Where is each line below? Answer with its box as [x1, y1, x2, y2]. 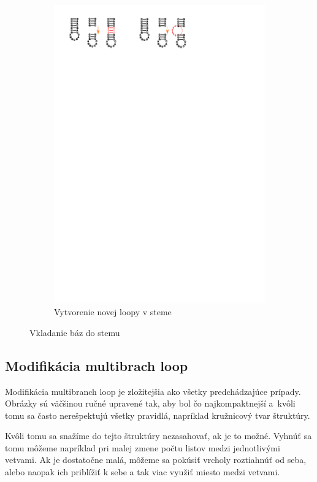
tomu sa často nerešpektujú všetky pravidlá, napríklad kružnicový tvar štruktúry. [5, 408, 310, 421]
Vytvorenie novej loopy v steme [54, 305, 172, 318]
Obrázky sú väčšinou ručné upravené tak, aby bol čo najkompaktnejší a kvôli [5, 397, 296, 410]
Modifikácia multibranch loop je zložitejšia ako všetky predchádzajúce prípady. [5, 384, 301, 397]
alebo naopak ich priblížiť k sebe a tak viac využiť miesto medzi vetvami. [5, 465, 280, 478]
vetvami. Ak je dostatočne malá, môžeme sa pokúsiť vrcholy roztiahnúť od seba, [5, 453, 307, 466]
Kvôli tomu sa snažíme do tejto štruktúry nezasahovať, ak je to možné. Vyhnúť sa [5, 429, 312, 442]
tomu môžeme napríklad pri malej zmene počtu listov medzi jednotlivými [5, 441, 280, 454]
